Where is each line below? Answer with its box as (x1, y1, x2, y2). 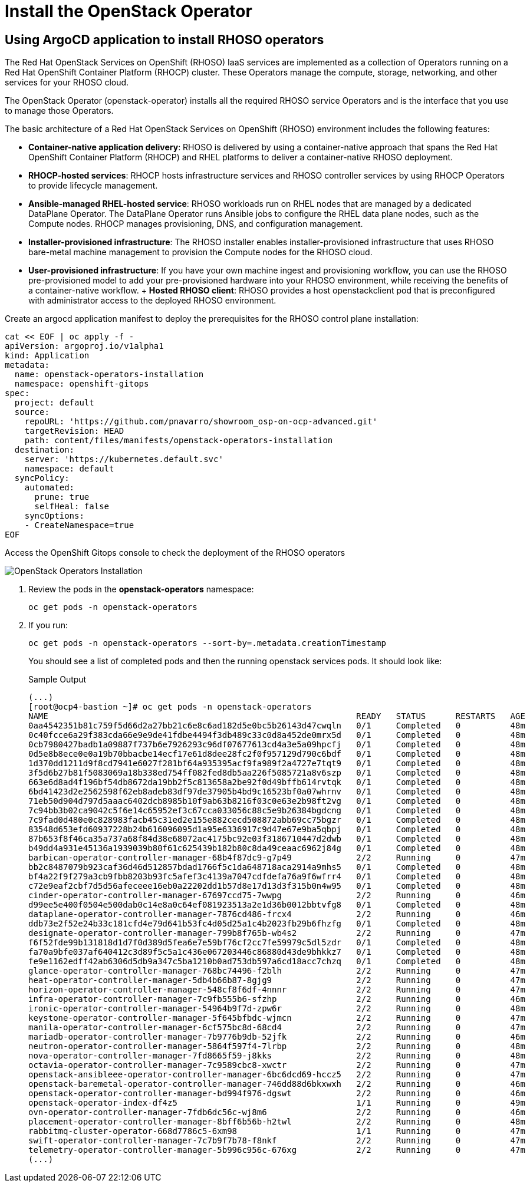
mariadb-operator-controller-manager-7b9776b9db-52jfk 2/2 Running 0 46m (28, 1032, 525, 1042)
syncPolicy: (14, 473, 70, 483)
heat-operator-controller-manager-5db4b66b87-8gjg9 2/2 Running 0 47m (28, 975, 525, 985)
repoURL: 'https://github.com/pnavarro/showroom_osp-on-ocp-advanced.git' (24, 417, 378, 427)
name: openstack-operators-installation (14, 370, 204, 380)
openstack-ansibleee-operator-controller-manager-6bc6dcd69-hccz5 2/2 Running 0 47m (28, 1070, 525, 1080)
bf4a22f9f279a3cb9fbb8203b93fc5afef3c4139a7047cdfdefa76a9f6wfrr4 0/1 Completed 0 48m (28, 872, 525, 882)
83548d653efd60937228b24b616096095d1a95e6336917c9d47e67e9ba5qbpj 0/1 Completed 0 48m (28, 825, 525, 835)
